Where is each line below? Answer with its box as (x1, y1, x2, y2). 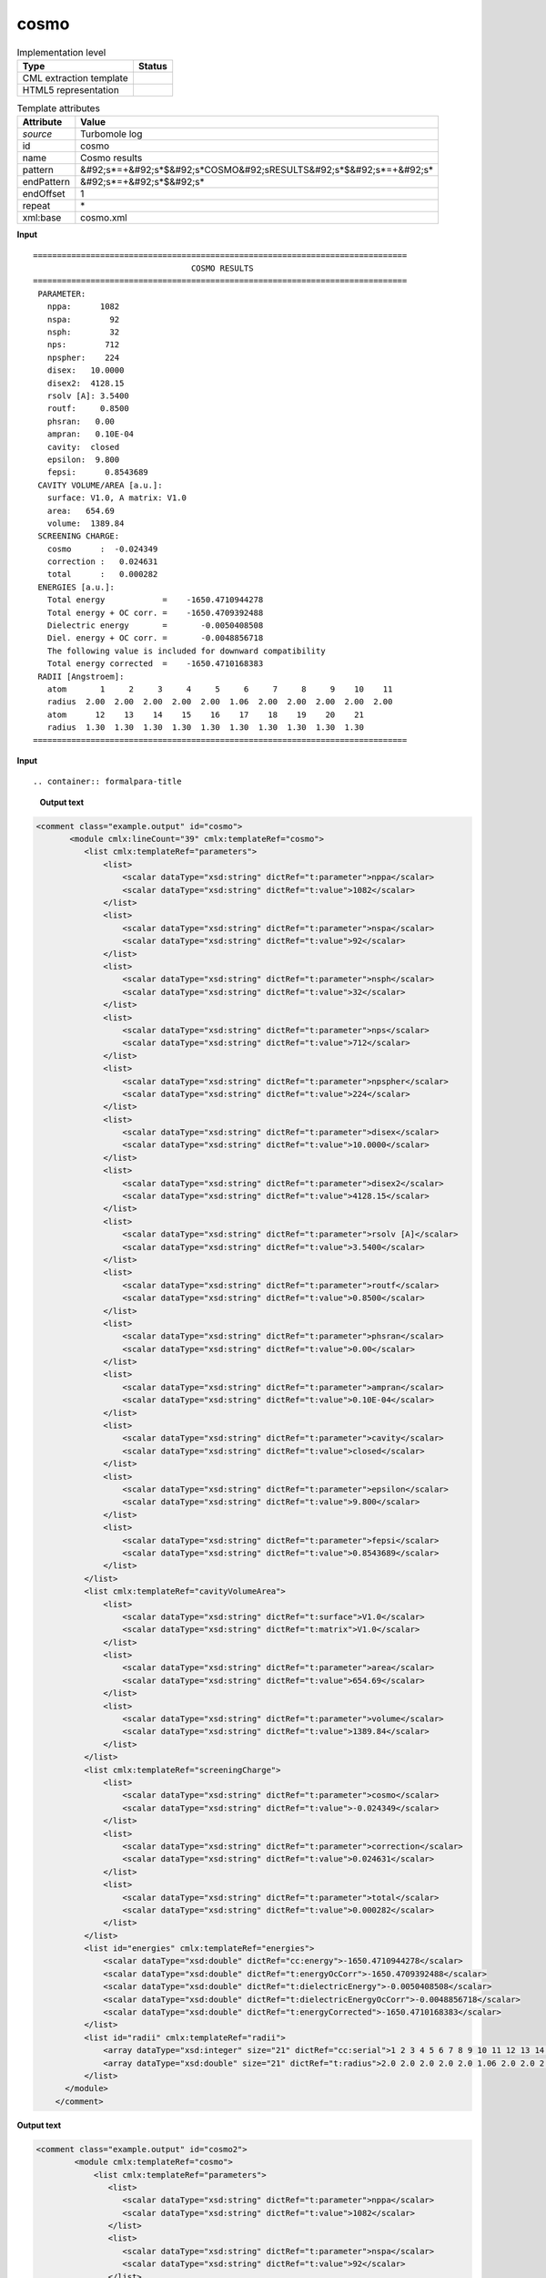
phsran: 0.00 (46, 416, 116, 426)
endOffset (22, 188, 66, 200)
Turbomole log (80, 128, 143, 140)
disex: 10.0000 (46, 365, 125, 375)
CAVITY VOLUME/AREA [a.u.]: (37, 479, 163, 490)
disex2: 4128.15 (46, 378, 125, 388)
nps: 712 (46, 340, 120, 350)
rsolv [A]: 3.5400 (46, 390, 129, 401)
